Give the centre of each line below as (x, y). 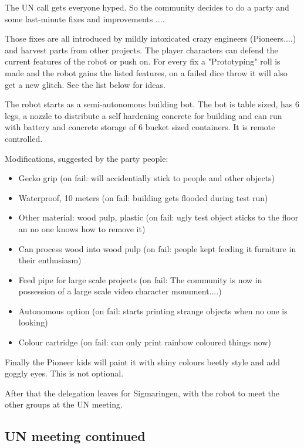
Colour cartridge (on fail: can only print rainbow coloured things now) (145, 342)
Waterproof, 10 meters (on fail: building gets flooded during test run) (143, 197)
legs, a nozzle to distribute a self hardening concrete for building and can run (143, 115)
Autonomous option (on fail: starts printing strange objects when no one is (153, 310)
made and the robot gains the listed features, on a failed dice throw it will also (146, 72)
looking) (33, 322)
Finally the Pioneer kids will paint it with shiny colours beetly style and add (143, 362)
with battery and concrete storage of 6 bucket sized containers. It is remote (140, 127)
